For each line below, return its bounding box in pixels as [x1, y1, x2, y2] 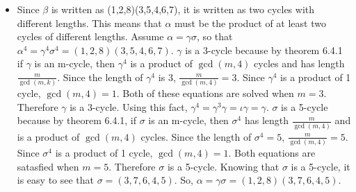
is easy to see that [17, 173, 95, 187]
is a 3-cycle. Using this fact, [70, 99, 188, 114]
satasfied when [17, 159, 79, 173]
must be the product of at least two [175, 15, 326, 30]
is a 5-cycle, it [291, 159, 350, 173]
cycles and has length [254, 56, 345, 71]
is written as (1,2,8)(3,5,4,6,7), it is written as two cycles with [51, 2, 314, 16]
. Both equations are [228, 146, 316, 160]
